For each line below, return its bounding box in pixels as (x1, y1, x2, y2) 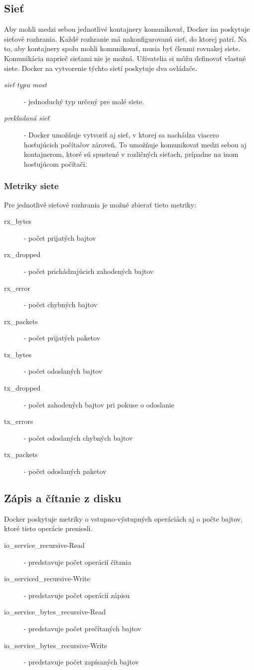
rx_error (4, 282, 31, 293)
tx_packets (4, 449, 38, 460)
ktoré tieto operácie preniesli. (4, 523, 93, 534)
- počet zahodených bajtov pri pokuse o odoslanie (24, 399, 175, 409)
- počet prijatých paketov (24, 333, 101, 343)
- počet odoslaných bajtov (24, 366, 102, 376)
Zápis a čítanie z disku (4, 490, 122, 506)
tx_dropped (4, 383, 41, 393)
